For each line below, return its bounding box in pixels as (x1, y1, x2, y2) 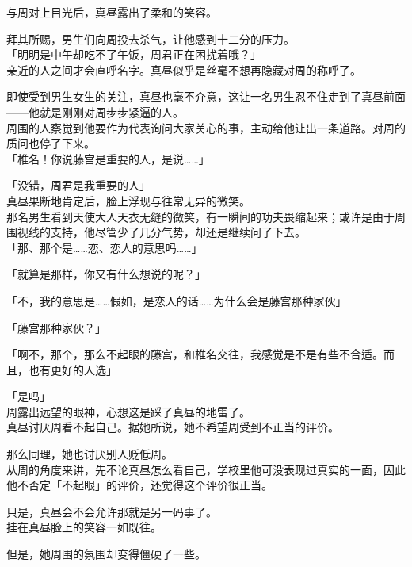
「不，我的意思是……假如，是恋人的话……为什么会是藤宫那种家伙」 (6, 292, 347, 308)
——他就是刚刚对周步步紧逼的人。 (6, 103, 184, 120)
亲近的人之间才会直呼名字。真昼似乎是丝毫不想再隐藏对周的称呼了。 (6, 61, 361, 78)
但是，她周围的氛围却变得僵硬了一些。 (6, 546, 206, 562)
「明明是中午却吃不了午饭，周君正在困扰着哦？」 (6, 46, 261, 63)
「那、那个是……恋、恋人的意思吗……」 (6, 239, 203, 255)
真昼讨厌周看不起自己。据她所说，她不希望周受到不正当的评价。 (6, 419, 339, 435)
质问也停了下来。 (6, 135, 95, 151)
